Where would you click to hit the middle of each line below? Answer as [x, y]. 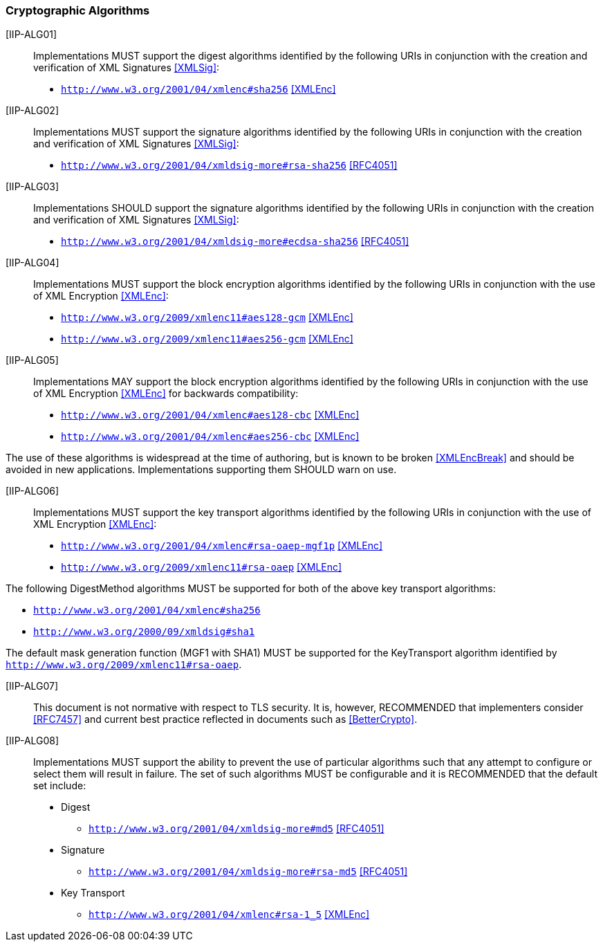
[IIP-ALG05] [32, 360]
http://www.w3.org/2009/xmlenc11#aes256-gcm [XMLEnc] [207, 339]
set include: [60, 786]
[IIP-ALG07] [32, 686]
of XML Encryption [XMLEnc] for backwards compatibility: [166, 394]
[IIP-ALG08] [33, 741]
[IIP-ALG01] [31, 35]
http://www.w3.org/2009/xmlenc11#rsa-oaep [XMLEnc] [202, 567]
